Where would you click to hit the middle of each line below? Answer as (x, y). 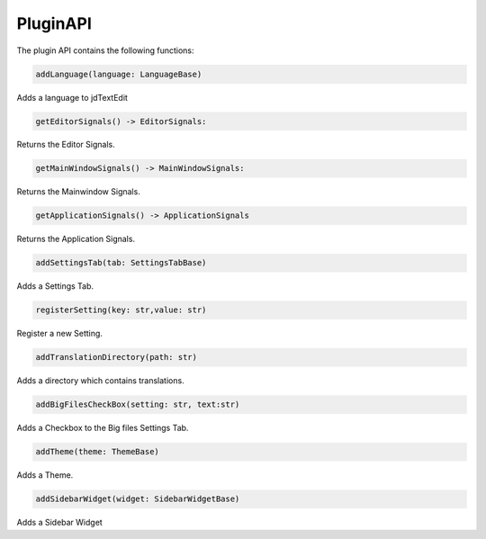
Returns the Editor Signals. (66, 145)
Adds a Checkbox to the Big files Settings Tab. (103, 428)
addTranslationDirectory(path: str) (117, 357)
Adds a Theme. (45, 475)
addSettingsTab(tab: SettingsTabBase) (121, 263)
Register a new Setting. (60, 334)
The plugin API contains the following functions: (105, 50)
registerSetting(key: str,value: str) (121, 310)
